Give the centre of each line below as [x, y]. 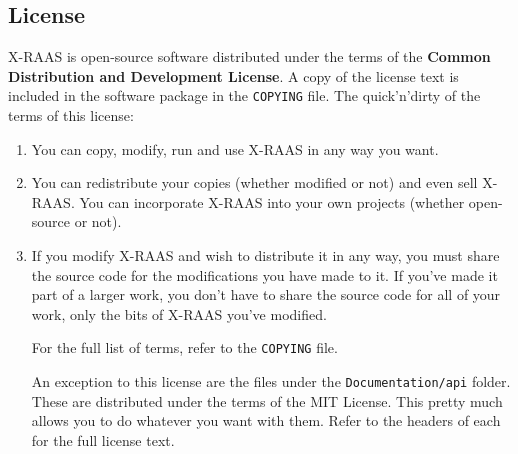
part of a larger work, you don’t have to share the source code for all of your [266, 294]
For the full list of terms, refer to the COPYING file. [184, 347]
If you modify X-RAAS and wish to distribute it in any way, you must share [265, 255]
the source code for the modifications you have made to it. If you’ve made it [264, 274]
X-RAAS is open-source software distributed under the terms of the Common [249, 56]
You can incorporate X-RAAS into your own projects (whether [272, 201]
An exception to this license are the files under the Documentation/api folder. [271, 381]
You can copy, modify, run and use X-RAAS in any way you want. [235, 148]
